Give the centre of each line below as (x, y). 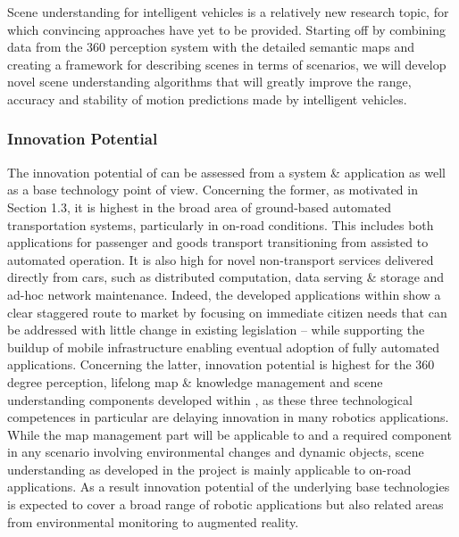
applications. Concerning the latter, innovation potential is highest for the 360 (221, 364)
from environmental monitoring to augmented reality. (153, 521)
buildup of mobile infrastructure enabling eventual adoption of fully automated (224, 347)
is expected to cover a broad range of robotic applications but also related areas (225, 504)
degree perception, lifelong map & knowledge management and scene (195, 381)
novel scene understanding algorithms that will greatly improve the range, (209, 82)
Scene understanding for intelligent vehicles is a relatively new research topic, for (228, 12)
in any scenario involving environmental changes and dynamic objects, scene (216, 452)
